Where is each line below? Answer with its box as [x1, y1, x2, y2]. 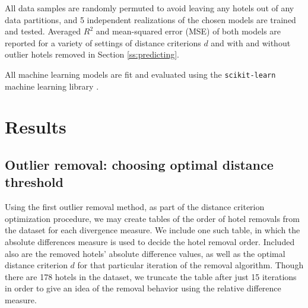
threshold [5, 173, 63, 191]
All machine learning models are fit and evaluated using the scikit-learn [5, 68, 276, 80]
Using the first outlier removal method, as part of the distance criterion [5, 201, 265, 213]
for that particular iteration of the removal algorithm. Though [77, 259, 304, 271]
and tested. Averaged [5, 25, 81, 37]
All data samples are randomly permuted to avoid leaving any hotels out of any [5, 2, 294, 14]
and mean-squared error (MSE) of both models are [96, 25, 281, 37]
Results [5, 115, 66, 139]
